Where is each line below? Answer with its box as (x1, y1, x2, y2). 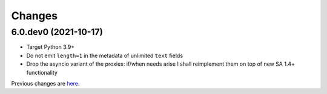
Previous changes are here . (11, 80, 80, 87)
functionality (26, 69, 58, 76)
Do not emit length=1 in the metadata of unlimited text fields (26, 52, 183, 59)
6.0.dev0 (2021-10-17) (11, 27, 103, 37)
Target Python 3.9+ (26, 43, 75, 51)
